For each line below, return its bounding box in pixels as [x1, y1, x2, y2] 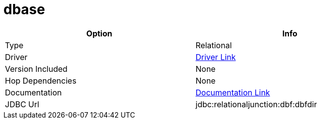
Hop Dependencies [5, 75, 77, 86]
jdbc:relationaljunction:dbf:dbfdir [196, 99, 317, 109]
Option [86, 28, 113, 38]
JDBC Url [5, 99, 40, 109]
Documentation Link [196, 87, 270, 97]
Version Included [5, 63, 68, 74]
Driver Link [196, 52, 236, 62]
